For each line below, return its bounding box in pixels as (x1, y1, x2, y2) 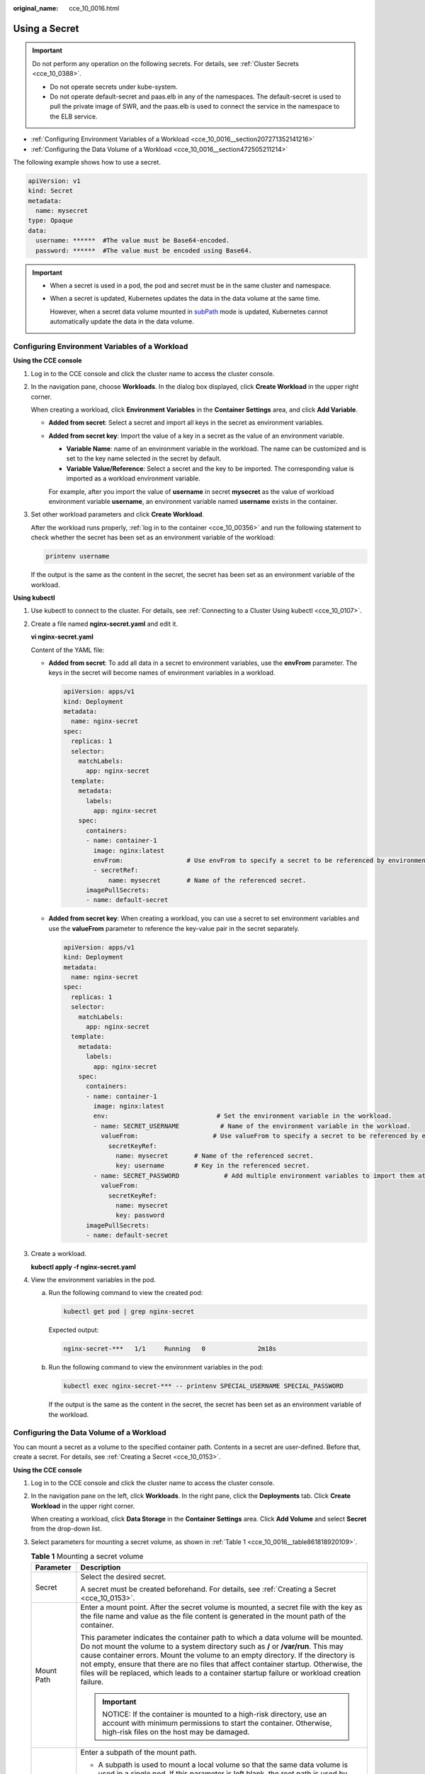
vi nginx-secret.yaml (30, 632, 93, 641)
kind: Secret (28, 187, 74, 195)
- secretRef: (93, 866, 139, 874)
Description (80, 1562, 121, 1572)
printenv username (45, 552, 110, 561)
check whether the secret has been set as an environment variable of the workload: (30, 533, 276, 542)
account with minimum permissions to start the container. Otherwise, (102, 1718, 332, 1728)
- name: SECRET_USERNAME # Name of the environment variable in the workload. (93, 1122, 411, 1130)
